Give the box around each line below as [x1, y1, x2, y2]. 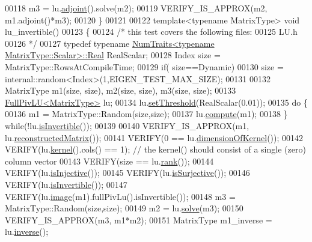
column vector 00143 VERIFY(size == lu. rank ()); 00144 [5, 154, 214, 167]
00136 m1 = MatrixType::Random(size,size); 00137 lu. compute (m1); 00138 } [5, 107, 288, 120]
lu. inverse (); [5, 225, 49, 238]
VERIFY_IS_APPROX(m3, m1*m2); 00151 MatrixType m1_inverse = [5, 213, 272, 226]
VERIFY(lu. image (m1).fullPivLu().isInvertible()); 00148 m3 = [5, 190, 236, 202]
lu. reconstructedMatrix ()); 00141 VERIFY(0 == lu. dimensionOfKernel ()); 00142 [5, 131, 304, 144]
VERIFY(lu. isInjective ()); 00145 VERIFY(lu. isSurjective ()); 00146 [5, 166, 250, 179]
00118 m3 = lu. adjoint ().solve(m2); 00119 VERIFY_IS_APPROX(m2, [5, 2, 268, 14]
